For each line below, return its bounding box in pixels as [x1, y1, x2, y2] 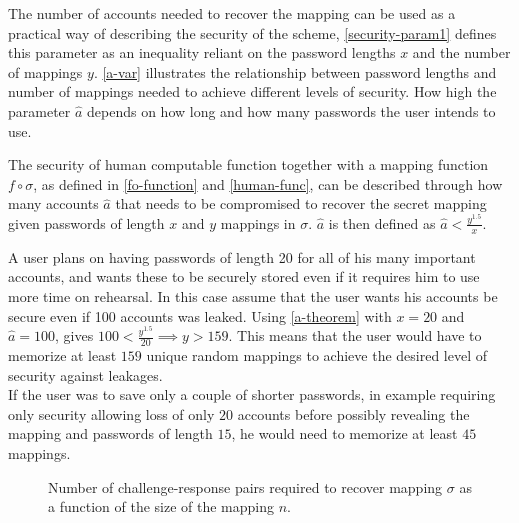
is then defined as [328, 212, 436, 233]
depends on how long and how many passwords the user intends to [87, 100, 496, 121]
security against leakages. [8, 364, 163, 385]
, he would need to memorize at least [231, 423, 458, 444]
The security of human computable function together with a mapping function [8, 154, 489, 175]
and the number [412, 42, 511, 63]
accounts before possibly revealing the [237, 403, 470, 424]
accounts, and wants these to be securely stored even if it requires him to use [8, 266, 480, 287]
